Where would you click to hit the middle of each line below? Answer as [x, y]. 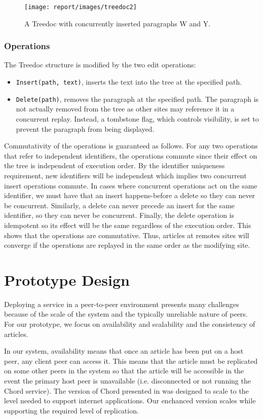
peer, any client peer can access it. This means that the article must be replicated [131, 360]
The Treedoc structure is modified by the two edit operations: [100, 65]
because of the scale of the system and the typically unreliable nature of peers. [126, 314]
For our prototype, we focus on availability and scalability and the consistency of [130, 324]
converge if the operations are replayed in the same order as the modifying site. [127, 245]
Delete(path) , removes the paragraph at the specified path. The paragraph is [137, 99]
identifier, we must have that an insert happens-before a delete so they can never [130, 195]
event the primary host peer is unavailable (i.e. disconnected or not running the [127, 380]
